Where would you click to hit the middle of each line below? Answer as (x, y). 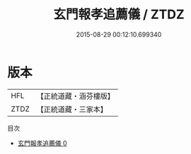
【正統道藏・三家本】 (72, 109)
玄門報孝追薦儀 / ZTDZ (119, 14)
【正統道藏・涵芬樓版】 (76, 96)
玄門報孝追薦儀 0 (42, 143)
